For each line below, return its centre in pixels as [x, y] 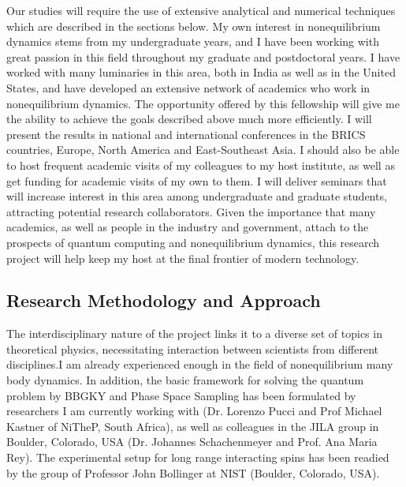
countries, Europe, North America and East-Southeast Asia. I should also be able [203, 150]
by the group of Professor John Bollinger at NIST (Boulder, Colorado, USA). [193, 472]
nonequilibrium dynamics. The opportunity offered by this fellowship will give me [203, 103]
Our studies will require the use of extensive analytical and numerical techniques [201, 10]
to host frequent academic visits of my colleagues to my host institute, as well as [201, 165]
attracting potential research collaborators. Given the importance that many [191, 211]
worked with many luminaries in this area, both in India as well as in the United [201, 72]
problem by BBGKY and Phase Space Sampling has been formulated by [181, 395]
